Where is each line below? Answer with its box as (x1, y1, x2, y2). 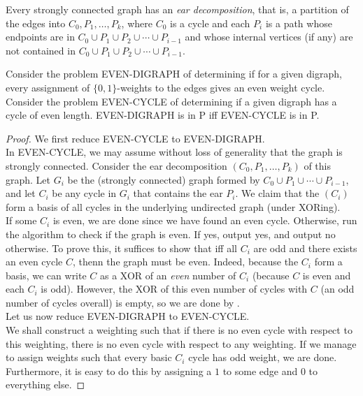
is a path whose (265, 15, 332, 30)
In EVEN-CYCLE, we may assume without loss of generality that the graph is (6, 145, 343, 159)
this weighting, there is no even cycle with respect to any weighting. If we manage (6, 336, 357, 351)
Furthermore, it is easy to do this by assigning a (6, 363, 212, 378)
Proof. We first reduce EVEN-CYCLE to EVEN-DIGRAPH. (6, 131, 265, 145)
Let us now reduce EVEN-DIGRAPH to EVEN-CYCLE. (6, 309, 250, 323)
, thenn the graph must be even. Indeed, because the (72, 254, 299, 269)
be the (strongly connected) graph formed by (67, 172, 260, 186)
